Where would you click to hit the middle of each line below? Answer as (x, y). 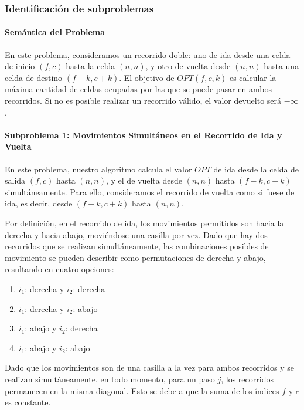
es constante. (28, 402)
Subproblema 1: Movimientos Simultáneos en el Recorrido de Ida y (144, 135)
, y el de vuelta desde (144, 180)
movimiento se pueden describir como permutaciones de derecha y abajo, (135, 257)
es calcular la (253, 77)
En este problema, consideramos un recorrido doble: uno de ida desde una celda (148, 54)
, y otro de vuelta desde (188, 66)
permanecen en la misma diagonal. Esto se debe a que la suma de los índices (142, 390)
